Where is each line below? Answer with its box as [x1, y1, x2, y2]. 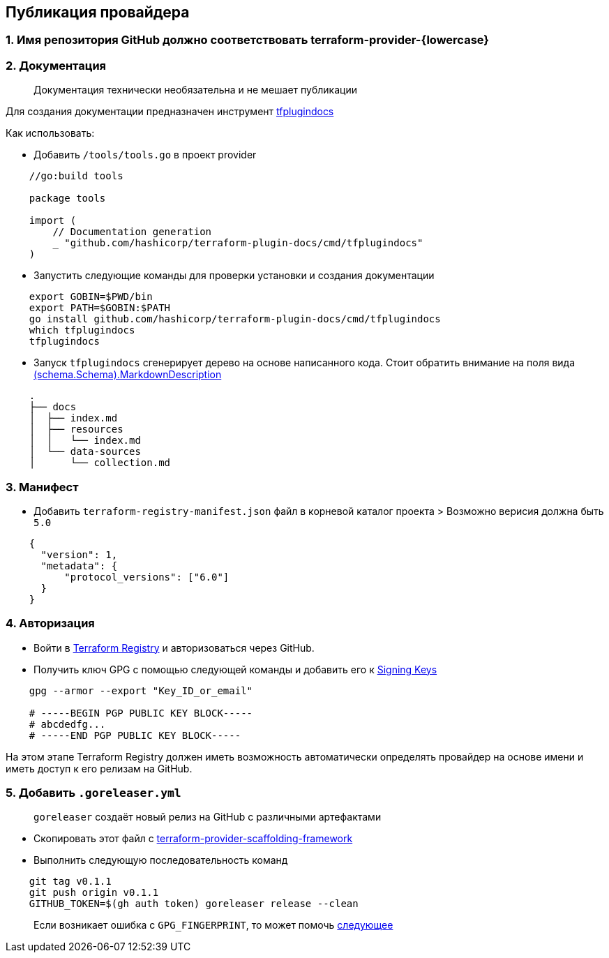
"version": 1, [40, 548, 118, 560]
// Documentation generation [52, 226, 212, 238]
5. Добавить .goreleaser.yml [6, 786, 181, 800]
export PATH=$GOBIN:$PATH [29, 302, 171, 314]
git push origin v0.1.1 [29, 887, 159, 899]
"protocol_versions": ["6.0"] [64, 571, 230, 583]
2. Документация [6, 58, 107, 73]
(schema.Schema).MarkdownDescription [33, 368, 222, 381]
